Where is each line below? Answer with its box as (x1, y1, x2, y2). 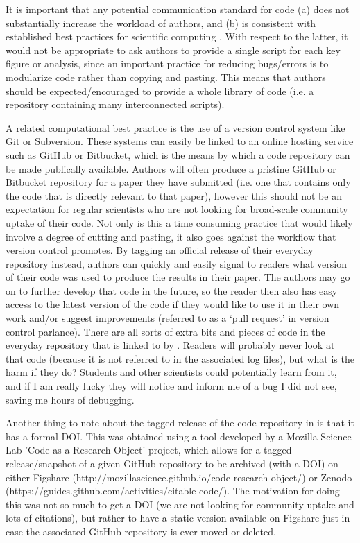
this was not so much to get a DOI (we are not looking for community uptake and (6, 497, 354, 511)
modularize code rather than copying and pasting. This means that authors (6, 69, 326, 84)
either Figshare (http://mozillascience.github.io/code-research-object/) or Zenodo (6, 469, 352, 484)
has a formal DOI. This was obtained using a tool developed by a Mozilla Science (6, 429, 352, 443)
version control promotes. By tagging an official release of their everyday (6, 243, 314, 257)
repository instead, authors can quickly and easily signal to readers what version (6, 256, 347, 270)
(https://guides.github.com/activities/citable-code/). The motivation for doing (6, 483, 340, 498)
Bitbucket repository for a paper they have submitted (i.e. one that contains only (6, 175, 351, 189)
